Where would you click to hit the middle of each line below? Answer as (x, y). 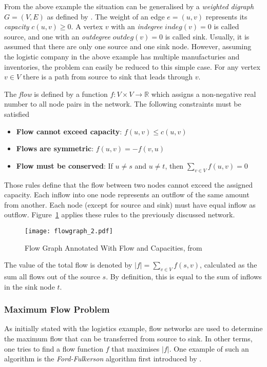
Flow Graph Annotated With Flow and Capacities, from (113, 247)
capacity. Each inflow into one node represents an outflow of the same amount (127, 195)
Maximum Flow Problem (57, 309)
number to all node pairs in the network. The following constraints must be (123, 104)
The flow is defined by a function (56, 94)
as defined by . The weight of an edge (106, 16)
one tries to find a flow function (54, 348)
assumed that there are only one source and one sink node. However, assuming (128, 46)
